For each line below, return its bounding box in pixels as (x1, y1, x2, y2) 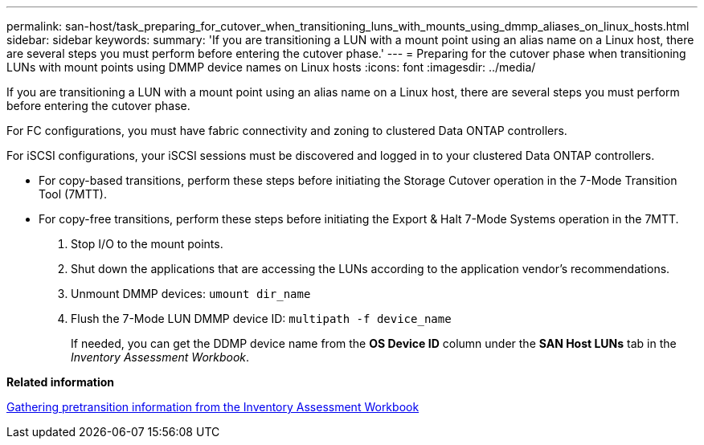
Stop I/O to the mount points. (71, 237, 223, 251)
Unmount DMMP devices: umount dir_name (71, 287, 311, 300)
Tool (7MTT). (39, 187, 107, 201)
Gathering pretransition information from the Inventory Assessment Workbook (6, 400, 420, 414)
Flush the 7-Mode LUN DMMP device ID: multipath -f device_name (71, 312, 452, 325)
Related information (6, 375, 115, 389)
